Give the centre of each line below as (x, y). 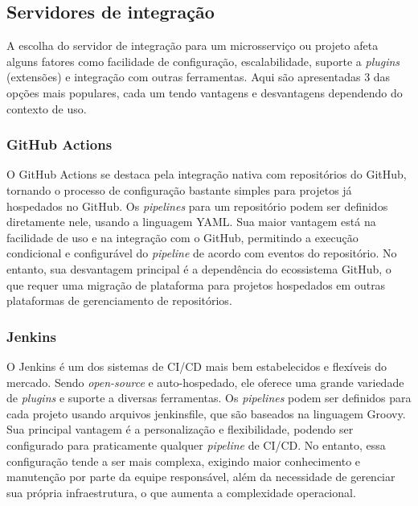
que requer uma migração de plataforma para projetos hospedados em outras (196, 284)
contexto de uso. (47, 108)
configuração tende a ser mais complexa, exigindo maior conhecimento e (184, 461)
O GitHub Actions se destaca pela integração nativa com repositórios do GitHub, (207, 174)
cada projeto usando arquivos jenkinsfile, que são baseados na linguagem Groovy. (206, 413)
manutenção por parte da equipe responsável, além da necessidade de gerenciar (201, 477)
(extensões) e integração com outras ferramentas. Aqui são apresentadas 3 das (199, 77)
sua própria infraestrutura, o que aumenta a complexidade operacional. (181, 492)
